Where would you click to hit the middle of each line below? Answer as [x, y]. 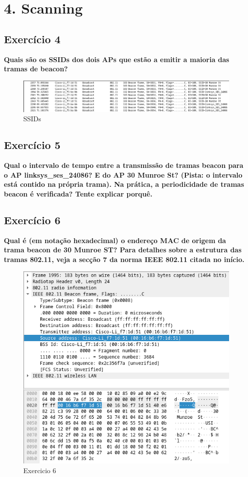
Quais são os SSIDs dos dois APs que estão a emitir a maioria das [117, 59]
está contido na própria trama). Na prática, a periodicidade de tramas [124, 184]
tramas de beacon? [36, 69]
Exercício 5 [32, 145]
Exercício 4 [32, 39]
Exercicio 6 [40, 470]
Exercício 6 [32, 220]
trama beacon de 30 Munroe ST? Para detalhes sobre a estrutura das [123, 250]
